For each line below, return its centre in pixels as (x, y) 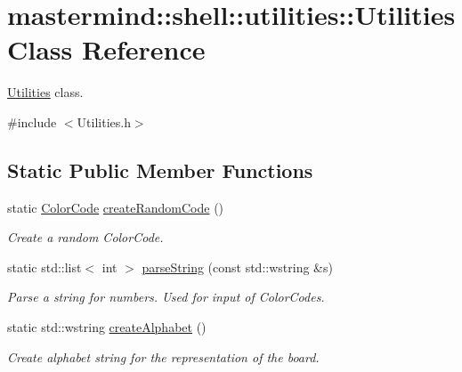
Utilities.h (104, 121)
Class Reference (106, 49)
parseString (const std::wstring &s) (237, 267)
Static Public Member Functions (160, 170)
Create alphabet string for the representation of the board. (163, 356)
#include (32, 121)
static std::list (45, 267)
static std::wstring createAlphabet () (107, 327)
